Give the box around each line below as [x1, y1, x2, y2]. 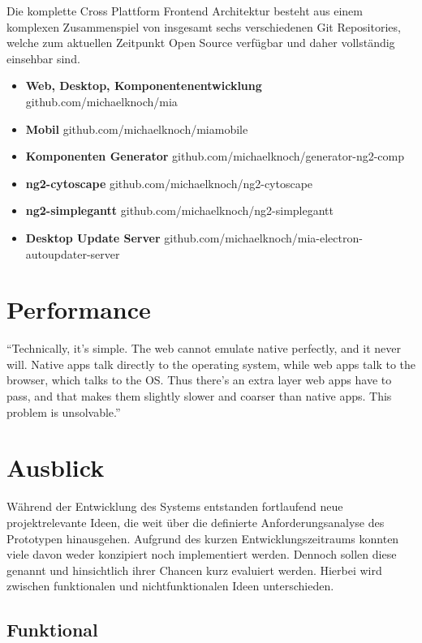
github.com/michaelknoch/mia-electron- [164, 229, 363, 246]
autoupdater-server [25, 245, 120, 262]
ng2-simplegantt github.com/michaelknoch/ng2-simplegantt [25, 202, 334, 219]
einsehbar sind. [6, 49, 80, 66]
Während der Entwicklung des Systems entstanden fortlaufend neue [6, 498, 343, 515]
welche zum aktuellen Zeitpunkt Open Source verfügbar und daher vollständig [6, 34, 395, 51]
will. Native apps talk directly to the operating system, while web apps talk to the [6, 355, 416, 372]
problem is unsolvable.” [6, 403, 121, 420]
